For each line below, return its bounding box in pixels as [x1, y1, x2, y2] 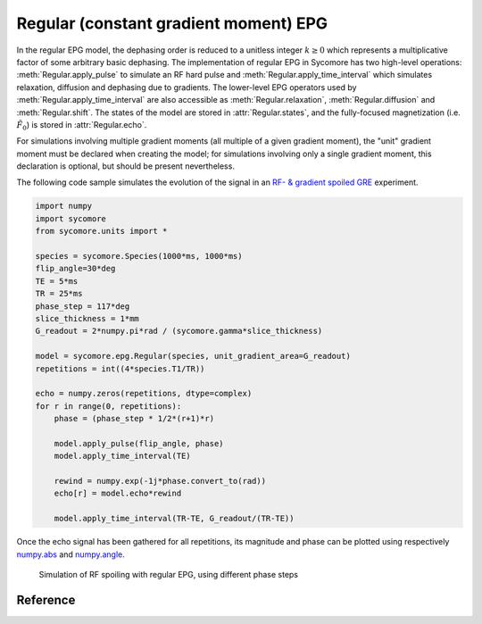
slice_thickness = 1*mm [35, 313, 140, 323]
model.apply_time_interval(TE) [54, 451, 191, 462]
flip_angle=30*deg [35, 263, 116, 274]
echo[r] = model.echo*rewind [54, 488, 182, 499]
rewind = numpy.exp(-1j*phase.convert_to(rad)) [54, 476, 267, 487]
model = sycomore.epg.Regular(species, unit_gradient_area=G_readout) [35, 351, 352, 362]
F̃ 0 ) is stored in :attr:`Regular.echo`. [16, 119, 147, 132]
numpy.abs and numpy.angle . [16, 549, 125, 560]
